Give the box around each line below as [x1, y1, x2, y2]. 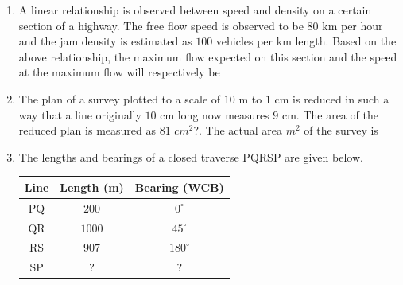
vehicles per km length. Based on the [215, 33, 397, 49]
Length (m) [60, 178, 124, 195]
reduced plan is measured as [18, 122, 156, 139]
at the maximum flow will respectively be [18, 64, 220, 80]
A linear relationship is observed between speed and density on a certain [18, 2, 372, 18]
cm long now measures [160, 106, 269, 123]
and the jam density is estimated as [18, 33, 192, 49]
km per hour [322, 17, 383, 33]
